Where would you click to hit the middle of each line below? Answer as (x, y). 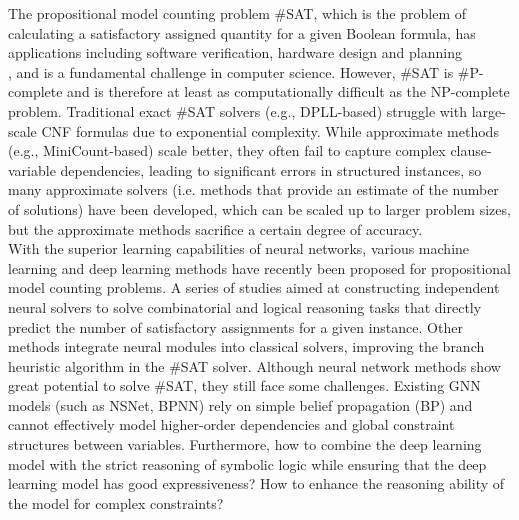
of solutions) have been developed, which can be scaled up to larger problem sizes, (259, 208)
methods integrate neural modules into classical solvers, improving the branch (246, 346)
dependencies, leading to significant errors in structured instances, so (271, 169)
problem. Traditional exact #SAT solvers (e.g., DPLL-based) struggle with (237, 110)
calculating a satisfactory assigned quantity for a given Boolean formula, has (242, 32)
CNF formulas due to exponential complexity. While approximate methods (270, 130)
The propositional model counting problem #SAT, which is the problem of (237, 13)
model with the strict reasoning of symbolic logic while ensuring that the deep (247, 463)
